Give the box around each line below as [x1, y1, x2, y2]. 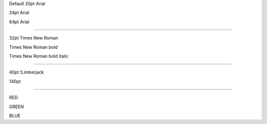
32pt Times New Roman [9, 35, 58, 41]
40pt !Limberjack [9, 69, 44, 75]
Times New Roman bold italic [9, 53, 69, 59]
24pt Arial [9, 10, 30, 16]
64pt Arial [9, 19, 30, 25]
